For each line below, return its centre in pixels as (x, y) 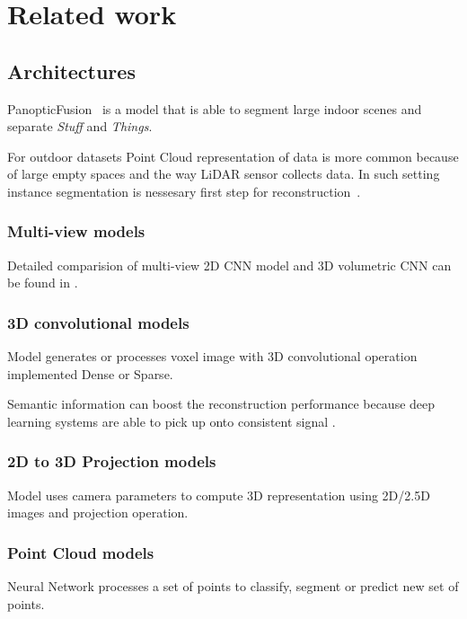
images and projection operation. (98, 513)
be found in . (43, 283)
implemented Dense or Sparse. (90, 373)
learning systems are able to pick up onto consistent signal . (172, 421)
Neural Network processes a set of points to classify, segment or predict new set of (233, 586)
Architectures (71, 71)
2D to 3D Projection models (112, 461)
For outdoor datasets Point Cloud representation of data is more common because (233, 156)
